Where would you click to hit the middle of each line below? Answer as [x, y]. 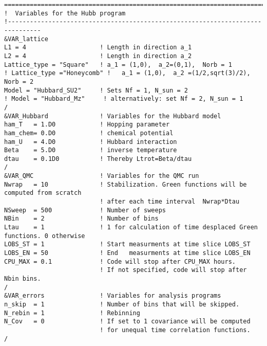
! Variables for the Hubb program [65, 13]
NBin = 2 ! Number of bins [81, 219]
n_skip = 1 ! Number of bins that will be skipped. [122, 304]
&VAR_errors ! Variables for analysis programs [113, 296]
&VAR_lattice [26, 39]
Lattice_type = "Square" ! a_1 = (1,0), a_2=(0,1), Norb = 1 [118, 65]
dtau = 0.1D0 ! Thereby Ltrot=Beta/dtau [98, 159]
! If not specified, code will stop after [173, 270]
